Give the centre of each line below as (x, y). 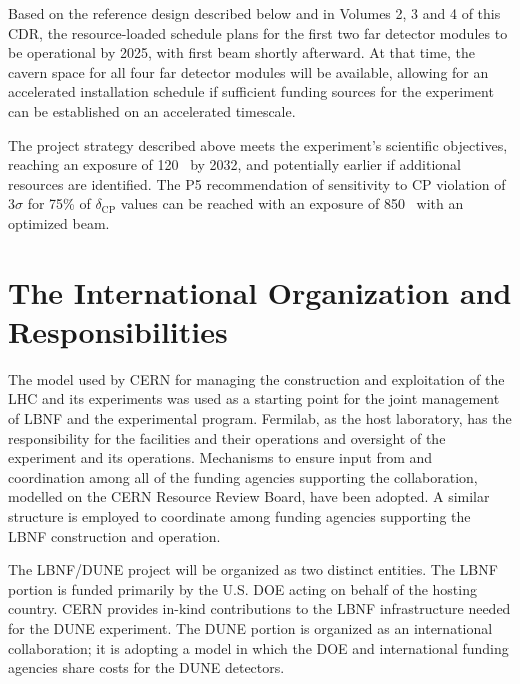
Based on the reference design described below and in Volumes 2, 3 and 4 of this (254, 13)
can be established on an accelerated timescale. (152, 110)
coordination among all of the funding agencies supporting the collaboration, (243, 476)
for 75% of (59, 203)
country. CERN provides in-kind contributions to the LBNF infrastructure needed (259, 608)
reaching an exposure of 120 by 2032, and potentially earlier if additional (234, 164)
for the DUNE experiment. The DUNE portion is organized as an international (250, 627)
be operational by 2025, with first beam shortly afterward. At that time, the (242, 52)
